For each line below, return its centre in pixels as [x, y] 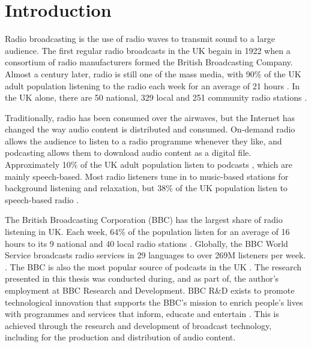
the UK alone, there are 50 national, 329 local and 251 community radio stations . [156, 97]
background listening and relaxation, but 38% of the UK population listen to [146, 188]
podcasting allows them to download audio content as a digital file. [128, 153]
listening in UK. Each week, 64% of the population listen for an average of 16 [147, 232]
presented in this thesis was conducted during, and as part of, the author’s [142, 278]
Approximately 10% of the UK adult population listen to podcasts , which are [149, 165]
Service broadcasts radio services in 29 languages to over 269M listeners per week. [155, 255]
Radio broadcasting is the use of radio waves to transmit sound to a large [140, 39]
